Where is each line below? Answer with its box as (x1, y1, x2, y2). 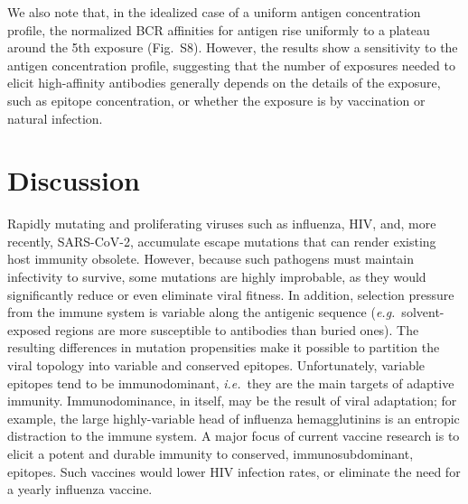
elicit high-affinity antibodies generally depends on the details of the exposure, (7, 73, 441, 92)
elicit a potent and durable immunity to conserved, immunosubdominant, (7, 444, 414, 462)
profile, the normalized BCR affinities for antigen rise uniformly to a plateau (7, 20, 430, 39)
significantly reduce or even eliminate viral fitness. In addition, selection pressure (7, 285, 454, 303)
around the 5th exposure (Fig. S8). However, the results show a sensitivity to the (7, 38, 458, 57)
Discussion (7, 162, 140, 199)
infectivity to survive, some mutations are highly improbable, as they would (7, 267, 426, 286)
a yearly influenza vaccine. (7, 480, 153, 499)
